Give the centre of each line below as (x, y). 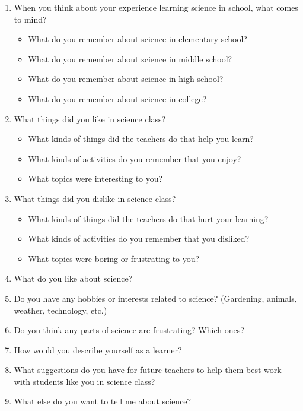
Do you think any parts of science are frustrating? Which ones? (129, 330)
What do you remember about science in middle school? (130, 59)
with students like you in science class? (84, 381)
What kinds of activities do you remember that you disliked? (139, 238)
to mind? (30, 19)
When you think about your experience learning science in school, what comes (156, 7)
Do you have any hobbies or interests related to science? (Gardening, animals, (155, 298)
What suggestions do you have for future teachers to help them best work (148, 370)
